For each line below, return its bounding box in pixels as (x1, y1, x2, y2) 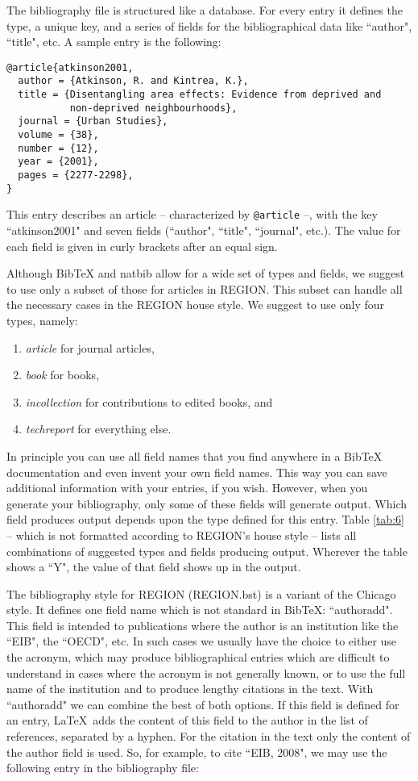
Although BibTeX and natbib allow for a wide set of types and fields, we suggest (6, 265, 405, 282)
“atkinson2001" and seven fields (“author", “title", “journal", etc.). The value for (6, 222, 401, 238)
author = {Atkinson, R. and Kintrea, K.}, (18, 75, 249, 87)
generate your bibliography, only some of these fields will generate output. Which (6, 495, 408, 512)
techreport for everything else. (25, 420, 172, 437)
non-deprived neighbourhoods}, (69, 102, 238, 114)
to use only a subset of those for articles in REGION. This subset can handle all (6, 280, 403, 297)
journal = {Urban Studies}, (18, 115, 168, 127)
